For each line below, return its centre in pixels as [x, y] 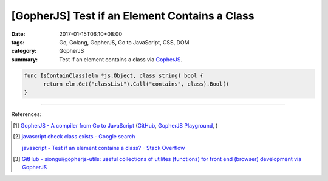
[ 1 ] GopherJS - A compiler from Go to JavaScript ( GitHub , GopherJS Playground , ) [115, 125]
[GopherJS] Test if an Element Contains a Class [133, 16]
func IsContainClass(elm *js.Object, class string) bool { [114, 75]
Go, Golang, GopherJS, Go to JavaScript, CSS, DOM [124, 42]
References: [26, 114]
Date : [18, 34]
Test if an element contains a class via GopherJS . [121, 59]
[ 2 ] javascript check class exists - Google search [74, 137]
